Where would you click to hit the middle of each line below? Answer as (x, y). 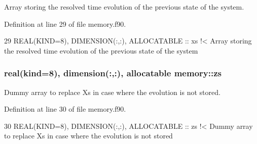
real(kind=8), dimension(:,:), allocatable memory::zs (113, 73)
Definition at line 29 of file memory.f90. (65, 23)
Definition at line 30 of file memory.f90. (65, 109)
